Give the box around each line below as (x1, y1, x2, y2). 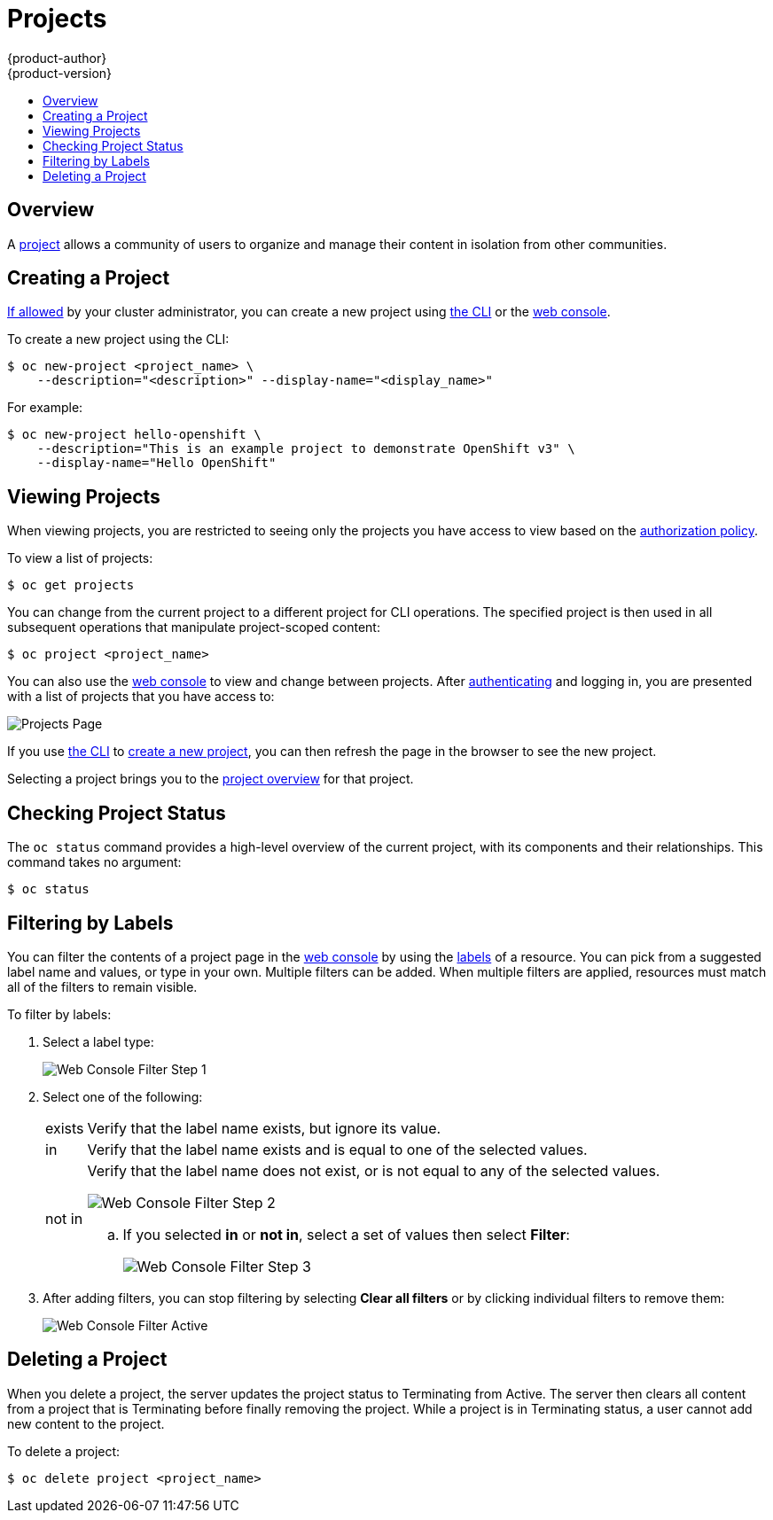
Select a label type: (43, 1033, 154, 1049)
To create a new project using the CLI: (7, 331, 230, 347)
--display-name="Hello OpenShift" (36, 456, 277, 471)
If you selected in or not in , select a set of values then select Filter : (122, 1225, 570, 1243)
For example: (7, 400, 83, 416)
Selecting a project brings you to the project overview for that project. (7, 771, 414, 787)
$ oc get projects (7, 578, 135, 593)
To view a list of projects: (7, 550, 153, 566)
